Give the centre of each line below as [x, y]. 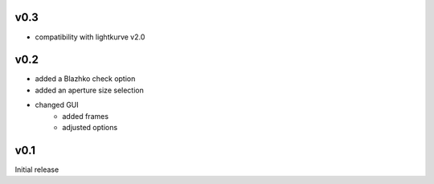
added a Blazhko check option [85, 79]
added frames [85, 116]
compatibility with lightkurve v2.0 [90, 37]
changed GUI [57, 105]
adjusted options [90, 127]
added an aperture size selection [89, 90]
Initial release [37, 170]
